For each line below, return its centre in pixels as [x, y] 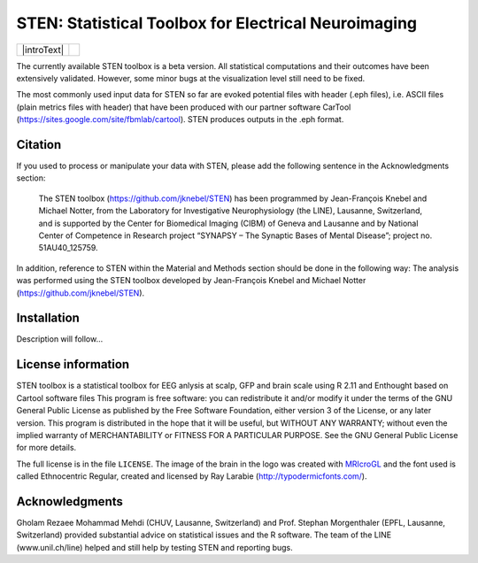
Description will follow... [60, 339]
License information [73, 364]
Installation [48, 318]
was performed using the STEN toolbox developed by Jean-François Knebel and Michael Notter [191, 281]
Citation [39, 145]
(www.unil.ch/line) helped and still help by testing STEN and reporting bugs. [155, 547]
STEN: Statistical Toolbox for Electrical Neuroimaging [217, 23]
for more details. [46, 448]
